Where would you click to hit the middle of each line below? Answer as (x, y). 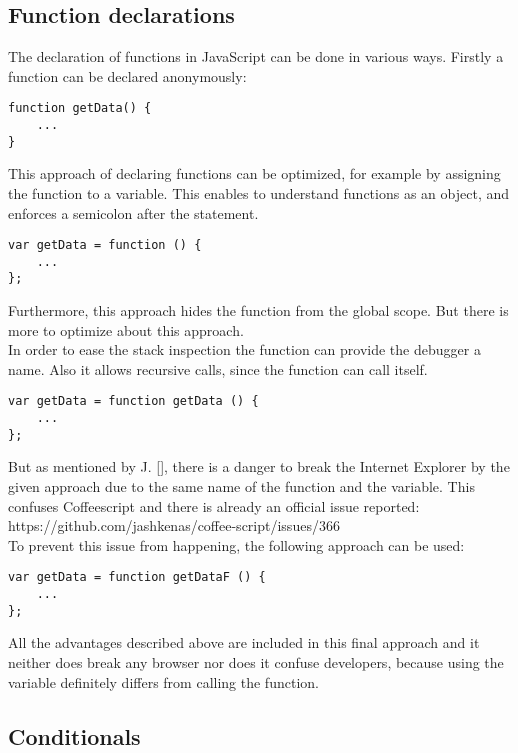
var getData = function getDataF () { (137, 577)
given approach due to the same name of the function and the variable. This (241, 486)
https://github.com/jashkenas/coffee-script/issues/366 (174, 525)
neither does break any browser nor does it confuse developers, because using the (256, 661)
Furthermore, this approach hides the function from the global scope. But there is (258, 310)
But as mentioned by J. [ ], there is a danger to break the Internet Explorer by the (259, 466)
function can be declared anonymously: (127, 75)
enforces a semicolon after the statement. (133, 212)
